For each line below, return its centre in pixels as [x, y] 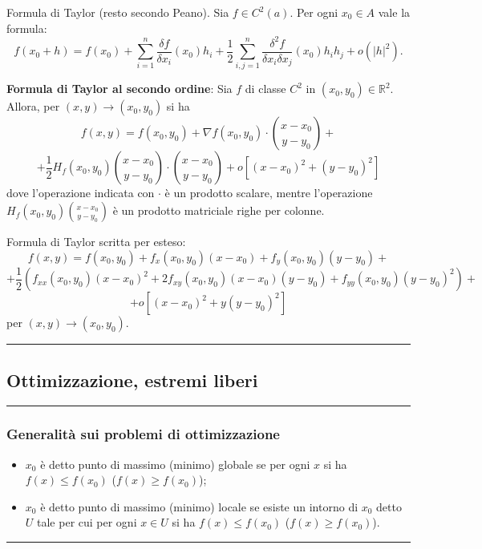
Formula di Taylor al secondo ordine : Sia [119, 89]
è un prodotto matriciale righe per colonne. [219, 210]
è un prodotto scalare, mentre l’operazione [269, 193]
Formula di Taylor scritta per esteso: [96, 242]
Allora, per [33, 106]
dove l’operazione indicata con [81, 193]
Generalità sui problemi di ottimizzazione [143, 434]
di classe [265, 89]
